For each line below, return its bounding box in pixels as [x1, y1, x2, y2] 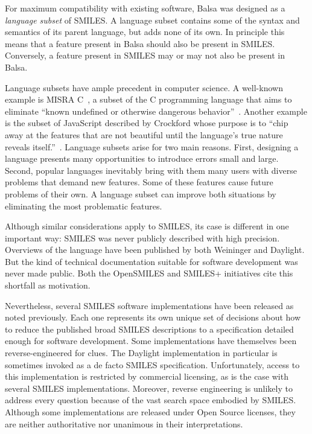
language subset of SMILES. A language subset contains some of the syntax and [5, 13, 300, 26]
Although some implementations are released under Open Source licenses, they [5, 406, 296, 418]
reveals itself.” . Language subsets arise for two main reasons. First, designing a [5, 140, 299, 153]
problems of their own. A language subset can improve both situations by [5, 187, 276, 200]
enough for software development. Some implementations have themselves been [5, 334, 297, 347]
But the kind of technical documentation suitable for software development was [5, 255, 298, 267]
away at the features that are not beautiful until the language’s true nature [5, 128, 283, 141]
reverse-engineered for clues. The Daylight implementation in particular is [5, 346, 278, 359]
